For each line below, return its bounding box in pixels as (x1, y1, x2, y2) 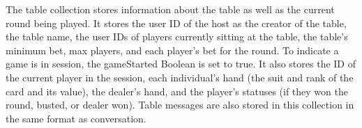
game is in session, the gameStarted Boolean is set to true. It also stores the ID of (6, 56, 356, 71)
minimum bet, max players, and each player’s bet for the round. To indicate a (6, 42, 339, 57)
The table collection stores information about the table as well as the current (6, 2, 335, 16)
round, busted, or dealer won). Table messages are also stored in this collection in (6, 97, 354, 112)
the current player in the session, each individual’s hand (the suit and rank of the (6, 70, 354, 84)
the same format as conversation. (6, 111, 146, 125)
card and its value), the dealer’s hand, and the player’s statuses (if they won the (6, 83, 348, 98)
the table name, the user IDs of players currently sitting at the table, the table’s (6, 29, 348, 44)
